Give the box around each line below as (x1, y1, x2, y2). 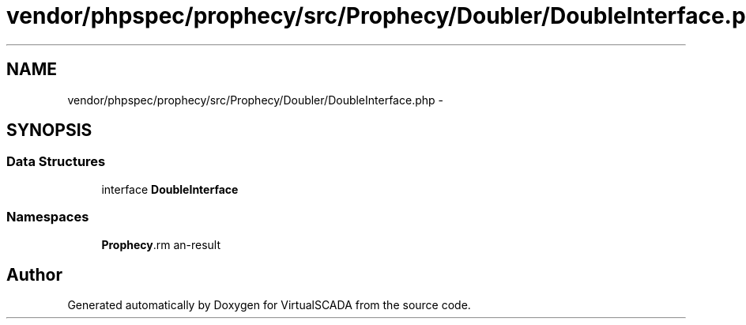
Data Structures (6, 153, 106, 170)
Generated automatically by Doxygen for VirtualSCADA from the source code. (67, 298, 471, 312)
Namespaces (6, 209, 89, 225)
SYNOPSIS (6, 120, 92, 141)
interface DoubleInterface (101, 182, 239, 196)
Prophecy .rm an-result (101, 237, 221, 251)
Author (6, 264, 62, 285)
